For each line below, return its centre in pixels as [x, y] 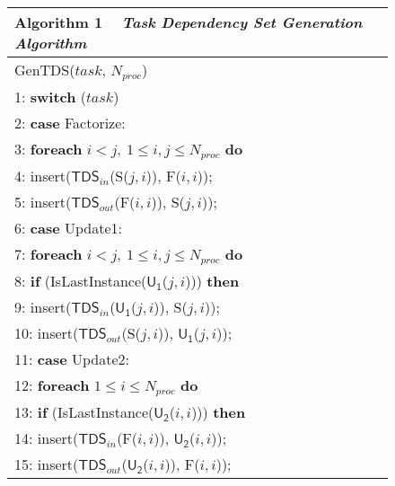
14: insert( [47, 437]
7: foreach [48, 253]
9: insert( [43, 306]
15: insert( [47, 464]
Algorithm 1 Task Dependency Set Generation [189, 22]
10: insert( [47, 332]
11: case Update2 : [72, 358]
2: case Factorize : [70, 122]
